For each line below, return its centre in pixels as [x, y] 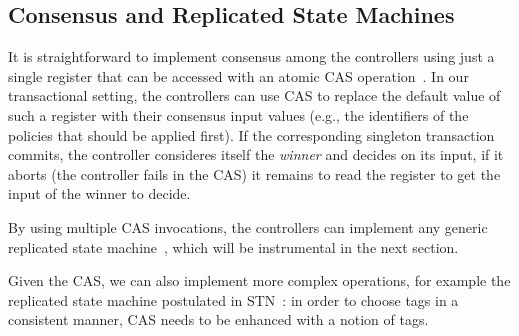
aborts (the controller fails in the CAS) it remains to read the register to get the [254, 173]
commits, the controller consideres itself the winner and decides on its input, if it [256, 154]
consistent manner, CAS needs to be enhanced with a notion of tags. [218, 319]
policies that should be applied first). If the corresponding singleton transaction [251, 134]
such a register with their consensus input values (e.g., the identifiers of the [238, 114]
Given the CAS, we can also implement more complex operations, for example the [259, 280]
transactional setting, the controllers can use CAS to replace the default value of [254, 95]
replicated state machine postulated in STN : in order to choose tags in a [233, 299]
